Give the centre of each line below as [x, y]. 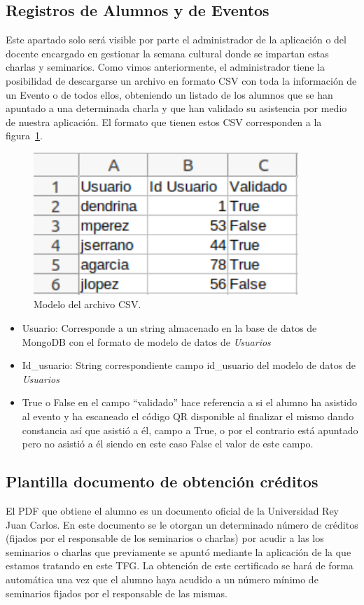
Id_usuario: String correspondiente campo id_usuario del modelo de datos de [189, 365]
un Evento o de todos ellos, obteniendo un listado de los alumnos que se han [169, 94]
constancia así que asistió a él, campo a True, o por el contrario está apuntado [190, 430]
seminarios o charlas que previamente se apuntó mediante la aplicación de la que [178, 551]
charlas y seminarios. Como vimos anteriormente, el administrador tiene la [165, 67]
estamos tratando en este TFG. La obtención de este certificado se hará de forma [180, 565]
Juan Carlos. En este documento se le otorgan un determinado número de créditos [182, 524]
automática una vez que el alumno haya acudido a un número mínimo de [162, 579]
